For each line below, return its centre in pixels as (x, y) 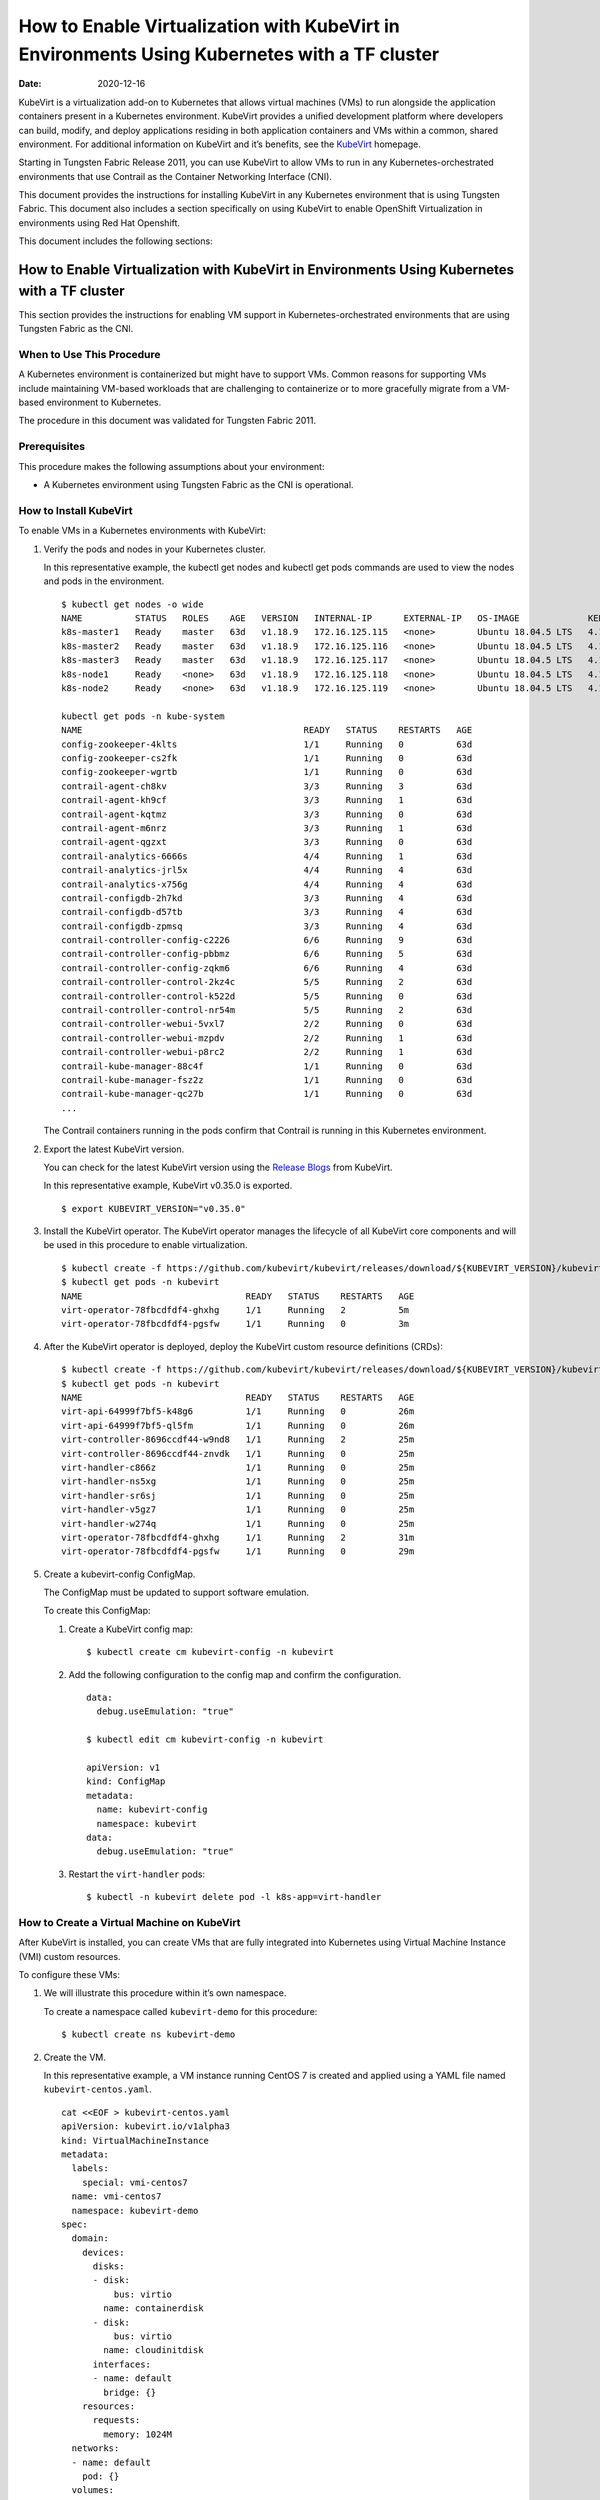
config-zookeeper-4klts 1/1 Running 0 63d (267, 744)
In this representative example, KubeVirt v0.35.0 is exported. (168, 1186)
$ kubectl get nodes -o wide (132, 604)
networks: (95, 2448)
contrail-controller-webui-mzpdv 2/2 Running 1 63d (267, 1038)
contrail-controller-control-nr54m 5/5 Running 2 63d (267, 1010)
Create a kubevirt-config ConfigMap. (119, 1574)
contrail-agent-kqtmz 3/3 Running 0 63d (267, 814)
